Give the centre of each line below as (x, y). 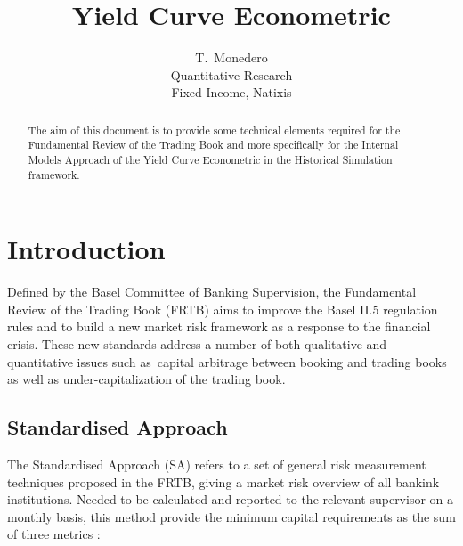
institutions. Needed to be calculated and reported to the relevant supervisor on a (231, 499)
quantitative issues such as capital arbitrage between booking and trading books (227, 361)
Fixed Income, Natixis (231, 92)
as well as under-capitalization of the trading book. (146, 379)
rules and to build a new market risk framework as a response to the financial (219, 326)
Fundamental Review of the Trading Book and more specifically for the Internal (213, 145)
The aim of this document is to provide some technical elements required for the (214, 130)
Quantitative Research (231, 74)
